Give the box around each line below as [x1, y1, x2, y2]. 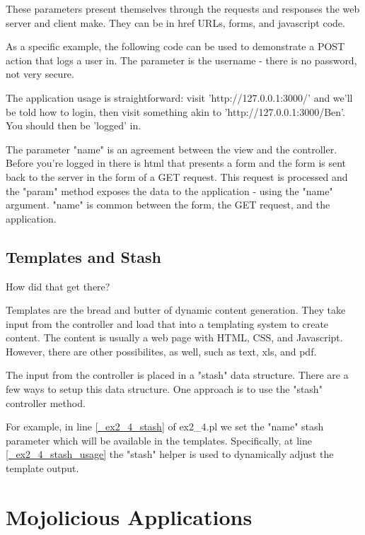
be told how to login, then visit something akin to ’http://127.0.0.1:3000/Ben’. [6, 104, 345, 119]
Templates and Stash [6, 245, 161, 267]
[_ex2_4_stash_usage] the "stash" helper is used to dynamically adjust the [6, 447, 334, 461]
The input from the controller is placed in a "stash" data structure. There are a [6, 368, 349, 382]
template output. [6, 461, 79, 476]
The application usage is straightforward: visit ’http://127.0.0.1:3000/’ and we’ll [6, 90, 353, 105]
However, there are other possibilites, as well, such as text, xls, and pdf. [6, 343, 317, 358]
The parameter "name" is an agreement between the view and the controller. [6, 141, 337, 156]
